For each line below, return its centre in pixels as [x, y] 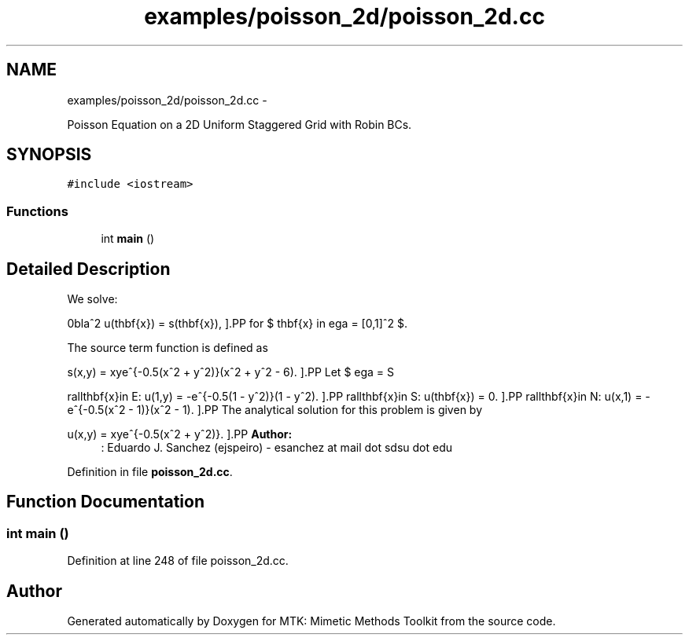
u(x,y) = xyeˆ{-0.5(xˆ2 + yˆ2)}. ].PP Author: [180, 434]
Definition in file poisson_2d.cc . [150, 472]
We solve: [92, 299]
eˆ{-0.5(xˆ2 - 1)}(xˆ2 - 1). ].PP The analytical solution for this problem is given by [275, 410]
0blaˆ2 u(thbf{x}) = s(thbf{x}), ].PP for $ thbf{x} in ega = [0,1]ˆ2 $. [238, 324]
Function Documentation [105, 502]
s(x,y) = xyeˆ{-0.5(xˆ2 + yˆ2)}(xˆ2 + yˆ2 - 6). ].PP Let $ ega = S [231, 372]
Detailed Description [88, 269]
